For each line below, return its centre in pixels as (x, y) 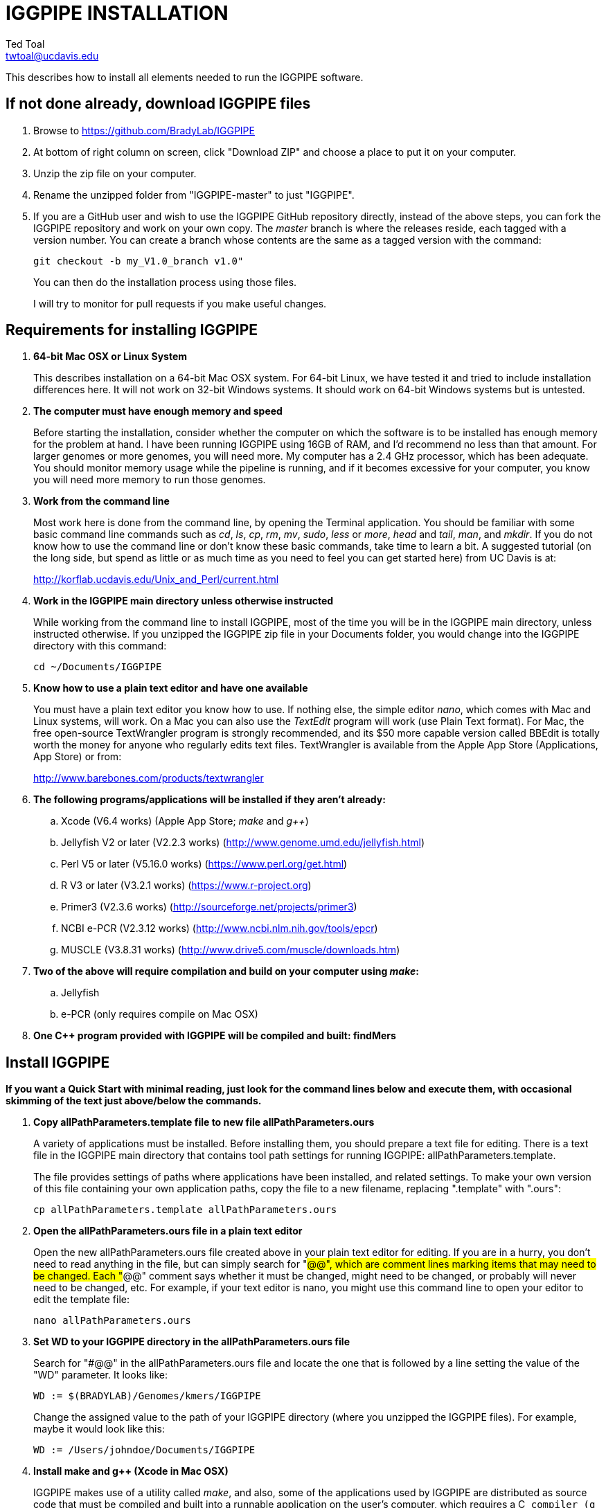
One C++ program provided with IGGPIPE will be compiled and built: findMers (215, 1036)
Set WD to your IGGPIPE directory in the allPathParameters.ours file (191, 1342)
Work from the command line (101, 501)
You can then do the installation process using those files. (165, 282)
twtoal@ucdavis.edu (52, 55)
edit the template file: (81, 1300)
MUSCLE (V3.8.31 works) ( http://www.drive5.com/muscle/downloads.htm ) (231, 950)
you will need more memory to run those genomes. (150, 480)
